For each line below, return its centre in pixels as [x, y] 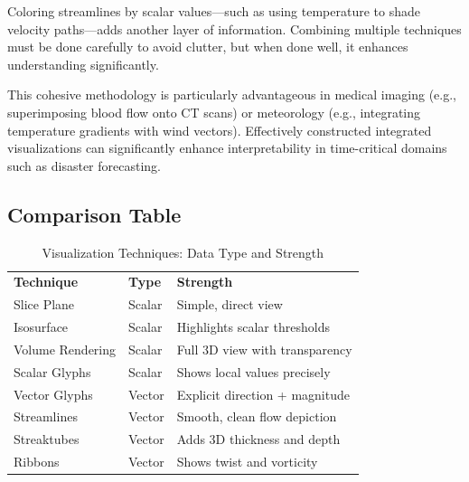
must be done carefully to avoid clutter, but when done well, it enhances [208, 47]
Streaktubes [47, 439]
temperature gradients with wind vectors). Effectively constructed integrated [220, 130]
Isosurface [41, 327]
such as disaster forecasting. [84, 165]
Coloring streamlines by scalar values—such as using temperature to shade [214, 11]
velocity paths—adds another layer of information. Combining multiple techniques [234, 28]
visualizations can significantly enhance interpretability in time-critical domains [227, 148]
